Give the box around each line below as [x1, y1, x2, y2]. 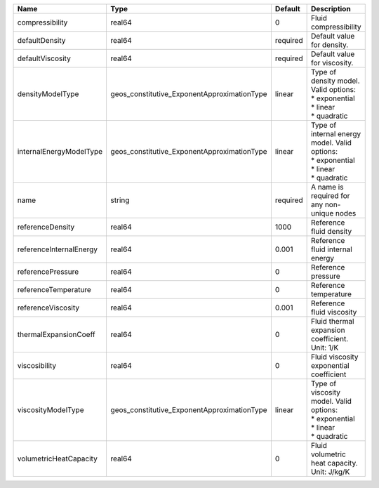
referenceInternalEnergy [17, 244, 98, 254]
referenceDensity [17, 222, 75, 232]
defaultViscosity [17, 53, 72, 63]
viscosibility [17, 361, 57, 370]
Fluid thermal [310, 317, 354, 326]
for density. [310, 40, 349, 49]
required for [310, 191, 350, 200]
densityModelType [17, 89, 79, 98]
